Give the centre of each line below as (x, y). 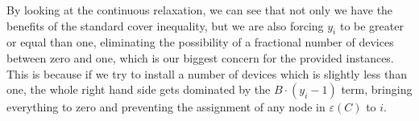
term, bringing (377, 89)
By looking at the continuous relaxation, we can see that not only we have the (200, 10)
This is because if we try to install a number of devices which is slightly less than (207, 73)
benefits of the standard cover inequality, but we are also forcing (165, 25)
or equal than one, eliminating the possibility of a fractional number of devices (200, 42)
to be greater (371, 25)
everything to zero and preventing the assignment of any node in (166, 107)
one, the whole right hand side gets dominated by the (139, 89)
